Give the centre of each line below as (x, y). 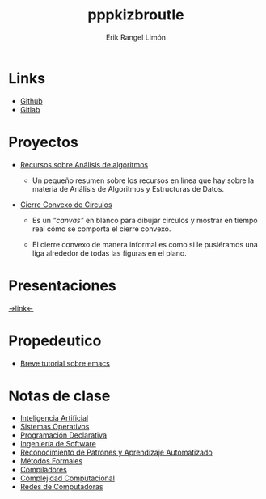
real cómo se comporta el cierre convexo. (101, 229)
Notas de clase (59, 396)
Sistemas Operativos (55, 427)
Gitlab (30, 109)
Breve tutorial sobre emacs (65, 363)
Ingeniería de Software (58, 444)
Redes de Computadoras (61, 487)
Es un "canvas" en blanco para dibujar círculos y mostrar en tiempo (145, 220)
